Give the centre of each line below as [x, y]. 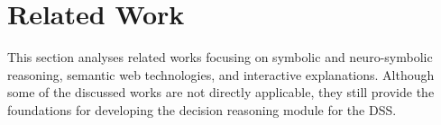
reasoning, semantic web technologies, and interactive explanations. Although [221, 74]
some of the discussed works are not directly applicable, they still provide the [221, 92]
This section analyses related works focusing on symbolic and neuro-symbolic [220, 57]
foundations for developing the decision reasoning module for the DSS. [202, 109]
